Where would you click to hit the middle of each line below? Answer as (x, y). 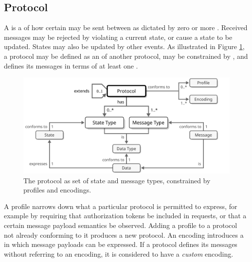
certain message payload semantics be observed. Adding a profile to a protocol (121, 225)
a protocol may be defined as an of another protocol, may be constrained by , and (126, 56)
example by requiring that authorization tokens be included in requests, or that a (125, 216)
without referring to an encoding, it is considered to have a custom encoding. (119, 253)
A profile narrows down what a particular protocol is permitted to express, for (121, 206)
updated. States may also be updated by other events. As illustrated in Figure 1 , (124, 46)
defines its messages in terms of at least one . (71, 65)
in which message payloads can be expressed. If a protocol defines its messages (121, 244)
